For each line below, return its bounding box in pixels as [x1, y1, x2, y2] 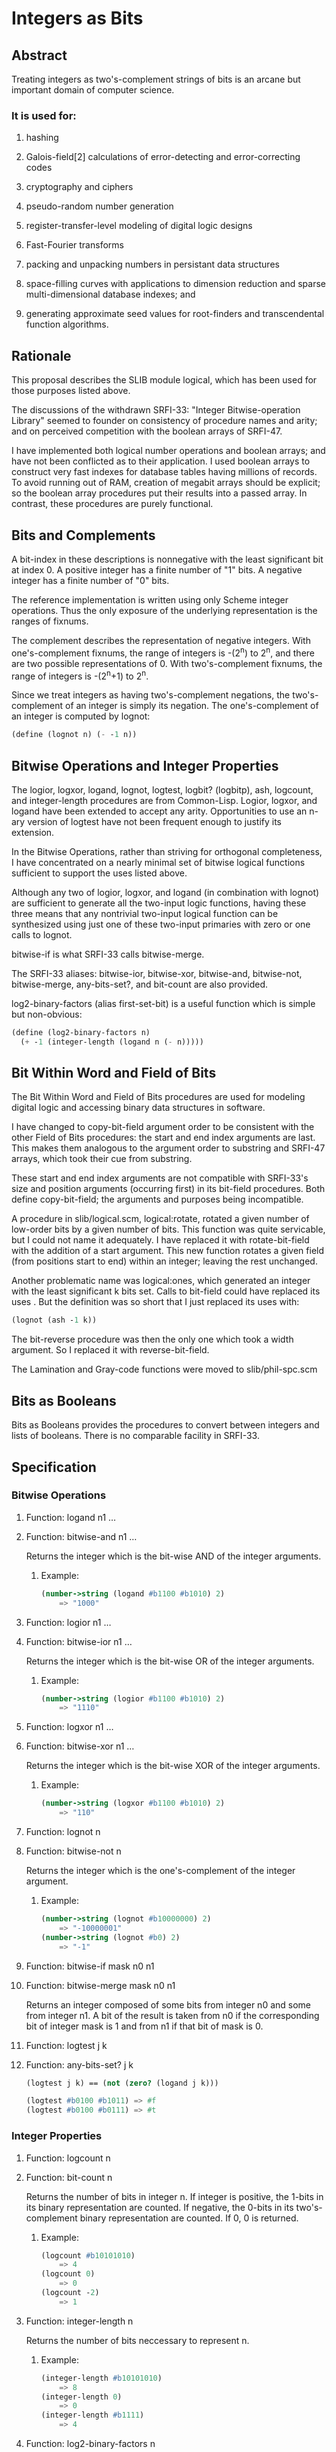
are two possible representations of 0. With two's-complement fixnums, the [11, 657, 323, 669]
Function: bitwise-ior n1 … [25, 1635, 133, 1647]
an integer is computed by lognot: [11, 710, 151, 722]
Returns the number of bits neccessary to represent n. [25, 2334, 250, 2346]
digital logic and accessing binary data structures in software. [11, 1102, 266, 1114]
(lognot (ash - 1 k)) [11, 1315, 98, 1326]
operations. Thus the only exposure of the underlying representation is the [11, 604, 318, 616]
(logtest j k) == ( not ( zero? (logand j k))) [25, 2078, 219, 2088]
